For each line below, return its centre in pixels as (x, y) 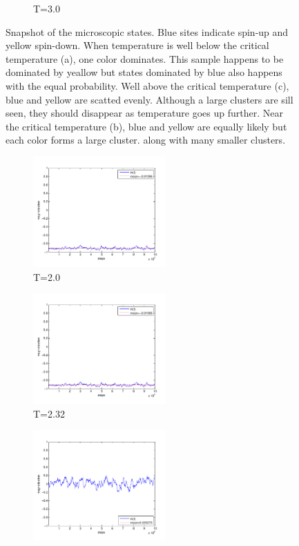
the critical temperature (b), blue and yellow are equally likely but (146, 126)
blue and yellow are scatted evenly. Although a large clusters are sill (149, 99)
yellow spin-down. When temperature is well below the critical (137, 45)
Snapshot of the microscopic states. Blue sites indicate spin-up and (147, 31)
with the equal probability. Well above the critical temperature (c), (147, 85)
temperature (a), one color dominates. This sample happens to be (145, 58)
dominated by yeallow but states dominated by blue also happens (144, 72)
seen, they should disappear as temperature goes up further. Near (144, 113)
